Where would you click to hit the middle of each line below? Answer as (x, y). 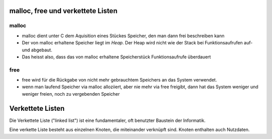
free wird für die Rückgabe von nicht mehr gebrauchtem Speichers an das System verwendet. (119, 80)
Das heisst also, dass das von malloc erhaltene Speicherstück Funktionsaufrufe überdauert (116, 57)
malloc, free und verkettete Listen (63, 11)
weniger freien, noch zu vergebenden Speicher (71, 94)
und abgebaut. (37, 50)
